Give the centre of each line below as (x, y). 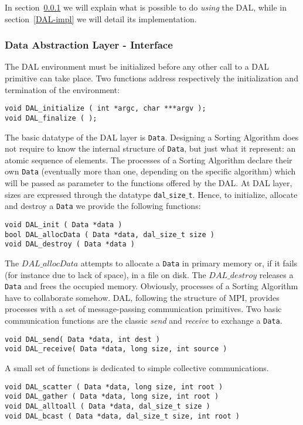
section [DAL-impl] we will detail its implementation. (101, 18)
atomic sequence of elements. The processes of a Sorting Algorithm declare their (149, 160)
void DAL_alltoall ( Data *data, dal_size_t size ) (108, 406)
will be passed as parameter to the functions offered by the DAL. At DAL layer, (149, 183)
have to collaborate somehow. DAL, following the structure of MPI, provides (142, 297)
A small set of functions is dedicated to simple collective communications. (137, 368)
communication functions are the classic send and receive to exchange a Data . (144, 321)
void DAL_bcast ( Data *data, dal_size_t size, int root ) (122, 416)
